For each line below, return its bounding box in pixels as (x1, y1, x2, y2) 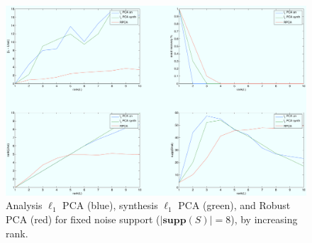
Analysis (6, 198, 43, 213)
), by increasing (230, 211, 298, 226)
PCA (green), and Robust (178, 198, 291, 213)
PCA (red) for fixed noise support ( (6, 211, 160, 226)
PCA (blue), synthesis (62, 198, 158, 213)
